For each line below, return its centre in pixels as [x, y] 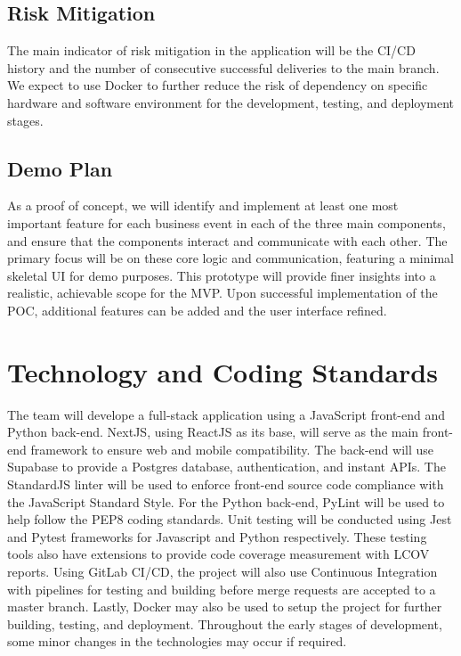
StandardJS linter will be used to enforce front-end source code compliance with [226, 484]
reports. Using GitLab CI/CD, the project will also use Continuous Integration [222, 571]
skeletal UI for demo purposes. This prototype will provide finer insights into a [222, 275]
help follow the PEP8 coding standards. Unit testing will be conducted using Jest [230, 519]
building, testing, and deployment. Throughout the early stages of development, [225, 623]
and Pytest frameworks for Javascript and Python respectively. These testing [217, 536]
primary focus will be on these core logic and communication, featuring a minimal [230, 258]
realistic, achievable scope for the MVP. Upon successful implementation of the [222, 293]
